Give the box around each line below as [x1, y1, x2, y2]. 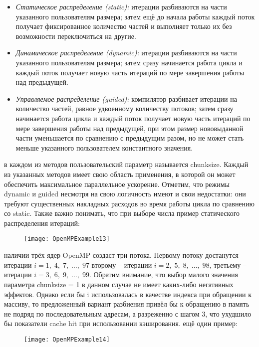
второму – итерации [91, 259, 152, 270]
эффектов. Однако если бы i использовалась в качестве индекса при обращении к [4, 289, 252, 299]
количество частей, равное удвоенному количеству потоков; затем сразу [15, 103, 234, 114]
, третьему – [209, 259, 247, 270]
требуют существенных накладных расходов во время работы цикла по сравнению [4, 198, 255, 208]
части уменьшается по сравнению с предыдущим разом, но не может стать [15, 133, 244, 143]
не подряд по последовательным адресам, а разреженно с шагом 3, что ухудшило [4, 308, 252, 319]
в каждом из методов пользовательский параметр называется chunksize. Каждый [4, 159, 249, 170]
